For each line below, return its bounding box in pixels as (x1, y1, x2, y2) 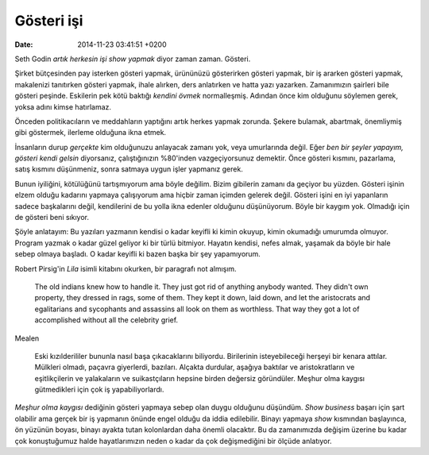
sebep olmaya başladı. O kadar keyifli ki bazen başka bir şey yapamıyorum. (14, 249, 261, 259)
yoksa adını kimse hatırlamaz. (14, 102, 111, 111)
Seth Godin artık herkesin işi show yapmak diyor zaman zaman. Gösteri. (14, 54, 251, 64)
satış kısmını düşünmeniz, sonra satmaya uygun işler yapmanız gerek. (14, 164, 244, 174)
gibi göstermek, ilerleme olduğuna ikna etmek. (14, 128, 167, 137)
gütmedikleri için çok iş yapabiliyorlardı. (34, 385, 164, 395)
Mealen (14, 334, 40, 343)
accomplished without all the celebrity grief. (34, 315, 179, 325)
